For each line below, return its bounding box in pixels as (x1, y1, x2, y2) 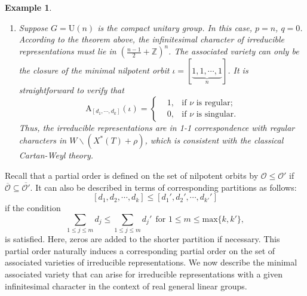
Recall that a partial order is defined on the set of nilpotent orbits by (5, 169, 259, 182)
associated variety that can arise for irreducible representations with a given (5, 267, 283, 280)
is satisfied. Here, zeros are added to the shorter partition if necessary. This (5, 233, 280, 245)
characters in (19, 134, 67, 147)
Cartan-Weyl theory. (19, 149, 94, 161)
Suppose (19, 21, 48, 33)
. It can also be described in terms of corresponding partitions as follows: (30, 181, 297, 193)
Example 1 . (5, 1, 52, 13)
